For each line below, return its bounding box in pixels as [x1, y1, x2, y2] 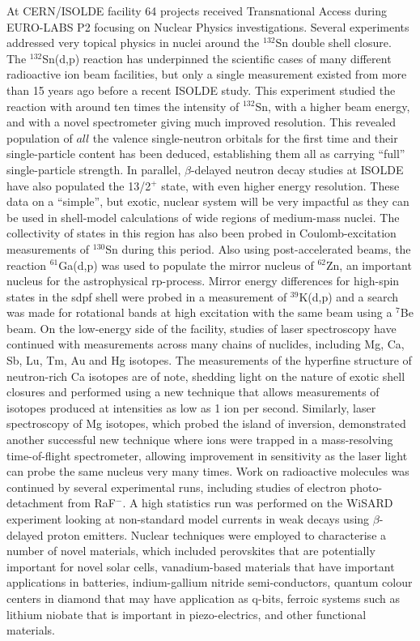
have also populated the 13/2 [6, 177, 151, 194]
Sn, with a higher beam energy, [255, 97, 410, 114]
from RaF [67, 494, 116, 511]
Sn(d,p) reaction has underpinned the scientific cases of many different [42, 49, 392, 66]
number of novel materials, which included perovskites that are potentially [6, 542, 375, 559]
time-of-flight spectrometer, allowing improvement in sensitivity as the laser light [6, 447, 408, 464]
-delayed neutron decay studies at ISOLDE [190, 160, 404, 177]
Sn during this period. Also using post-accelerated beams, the [105, 240, 411, 257]
